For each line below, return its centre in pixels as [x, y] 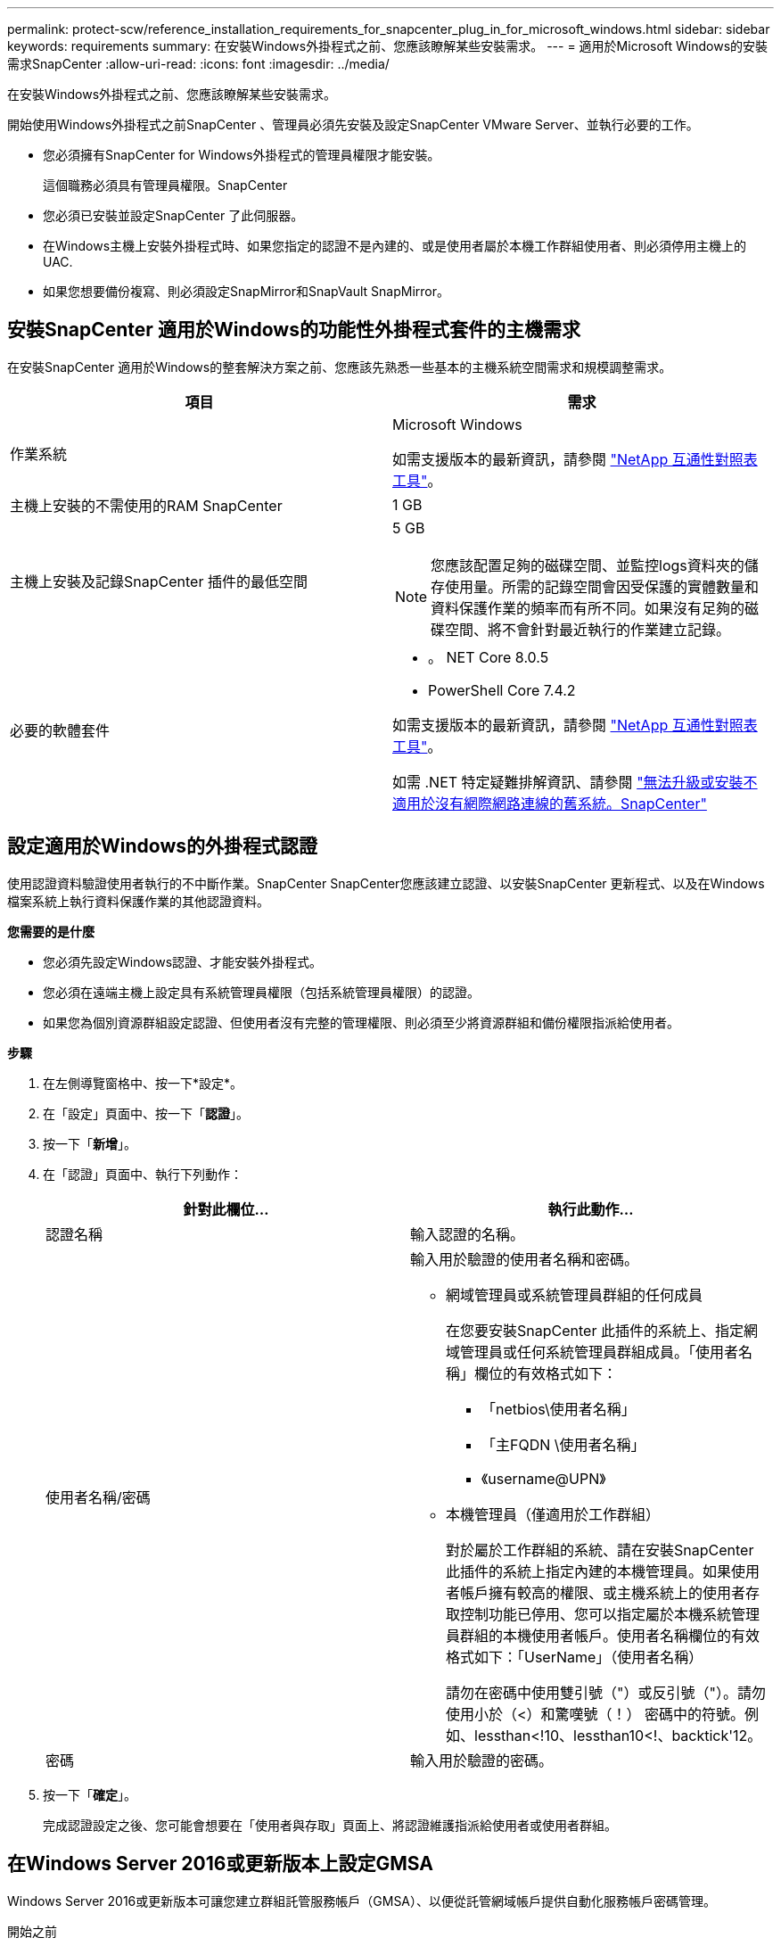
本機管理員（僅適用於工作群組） [553, 1514]
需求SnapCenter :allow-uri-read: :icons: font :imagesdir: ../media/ [198, 64]
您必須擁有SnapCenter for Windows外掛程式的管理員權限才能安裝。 [242, 155]
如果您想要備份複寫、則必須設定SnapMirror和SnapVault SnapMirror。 [247, 291]
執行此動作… [591, 1209]
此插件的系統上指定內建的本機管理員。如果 [589, 1571]
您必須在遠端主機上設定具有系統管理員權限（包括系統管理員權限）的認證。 [261, 992]
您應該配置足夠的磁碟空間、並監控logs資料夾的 [588, 565]
